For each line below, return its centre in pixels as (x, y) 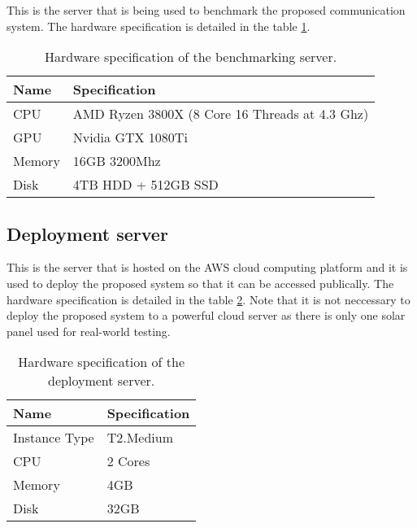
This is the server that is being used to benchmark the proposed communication (206, 10)
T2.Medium (140, 438)
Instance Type (54, 438)
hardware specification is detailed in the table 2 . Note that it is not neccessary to (208, 299)
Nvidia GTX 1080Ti (130, 137)
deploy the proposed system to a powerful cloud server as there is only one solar (206, 315)
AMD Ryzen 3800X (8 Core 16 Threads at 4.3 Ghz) (221, 114)
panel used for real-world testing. (89, 331)
